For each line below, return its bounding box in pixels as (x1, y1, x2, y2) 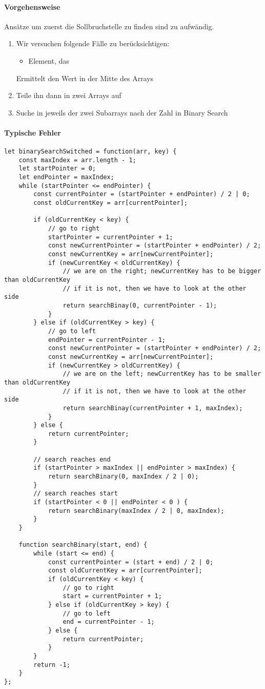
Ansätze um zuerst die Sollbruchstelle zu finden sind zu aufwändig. (4, 21, 214, 31)
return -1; (33, 661, 70, 668)
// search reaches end (33, 455, 111, 463)
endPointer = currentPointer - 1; (48, 336, 166, 343)
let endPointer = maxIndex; (18, 174, 114, 181)
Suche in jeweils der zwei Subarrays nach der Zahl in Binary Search (16, 107, 228, 118)
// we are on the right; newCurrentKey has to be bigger (63, 267, 261, 275)
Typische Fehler (4, 127, 62, 138)
